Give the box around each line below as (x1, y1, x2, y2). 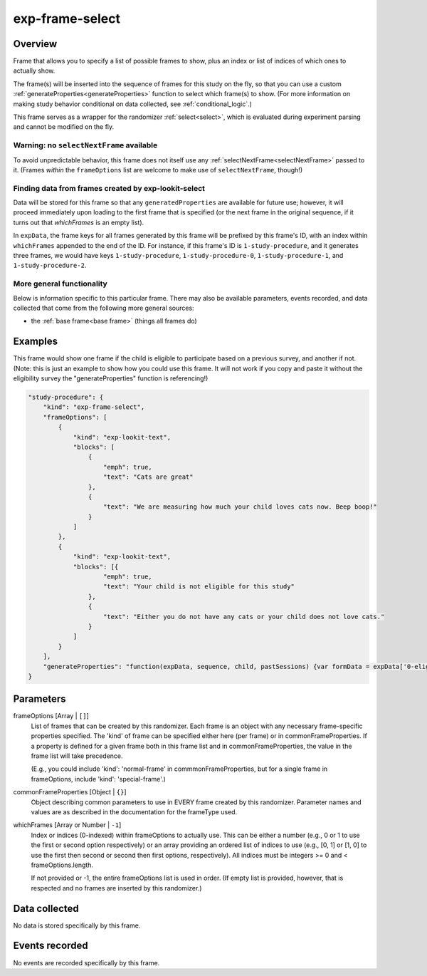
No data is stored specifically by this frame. (13, 921, 141, 930)
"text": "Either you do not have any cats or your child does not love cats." (103, 613, 385, 621)
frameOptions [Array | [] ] (13, 712, 89, 720)
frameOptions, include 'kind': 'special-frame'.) (31, 774, 167, 783)
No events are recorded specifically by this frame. (13, 958, 160, 967)
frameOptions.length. (31, 861, 94, 869)
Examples (13, 336, 58, 348)
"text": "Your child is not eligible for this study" (103, 583, 295, 591)
